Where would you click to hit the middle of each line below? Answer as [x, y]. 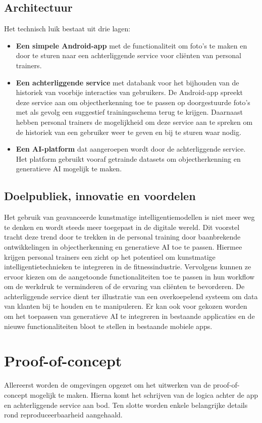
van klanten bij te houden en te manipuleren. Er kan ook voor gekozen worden [126, 306]
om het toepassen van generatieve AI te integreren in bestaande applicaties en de [129, 316]
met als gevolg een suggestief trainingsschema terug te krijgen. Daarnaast [129, 112]
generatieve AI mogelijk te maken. [69, 169]
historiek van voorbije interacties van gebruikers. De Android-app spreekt [129, 92]
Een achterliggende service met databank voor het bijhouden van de [127, 82]
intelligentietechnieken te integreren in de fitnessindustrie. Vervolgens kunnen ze [128, 267]
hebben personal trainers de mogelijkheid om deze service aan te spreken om [134, 122]
